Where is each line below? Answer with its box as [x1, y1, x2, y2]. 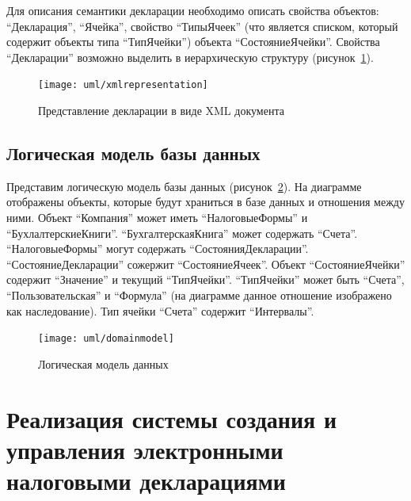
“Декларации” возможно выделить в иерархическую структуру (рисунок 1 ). [6, 48, 374, 65]
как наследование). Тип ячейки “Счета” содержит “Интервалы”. [6, 302, 314, 319]
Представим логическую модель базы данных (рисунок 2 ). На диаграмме [6, 178, 362, 194]
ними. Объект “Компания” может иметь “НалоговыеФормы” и [6, 209, 308, 226]
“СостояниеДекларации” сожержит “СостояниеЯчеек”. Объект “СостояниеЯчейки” [6, 255, 405, 272]
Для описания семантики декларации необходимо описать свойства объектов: [6, 2, 379, 18]
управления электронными [6, 433, 284, 465]
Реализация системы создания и [6, 402, 337, 434]
